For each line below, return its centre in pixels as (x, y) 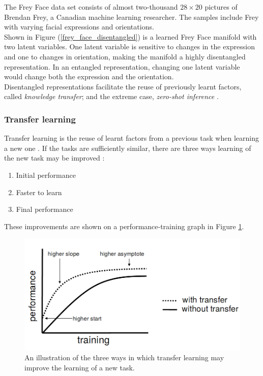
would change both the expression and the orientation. (89, 76)
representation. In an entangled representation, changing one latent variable (122, 66)
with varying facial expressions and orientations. (79, 27)
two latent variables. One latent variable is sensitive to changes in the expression (129, 46)
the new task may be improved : (54, 158)
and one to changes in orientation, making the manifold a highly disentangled (125, 56)
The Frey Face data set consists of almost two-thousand (91, 7)
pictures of (221, 7)
